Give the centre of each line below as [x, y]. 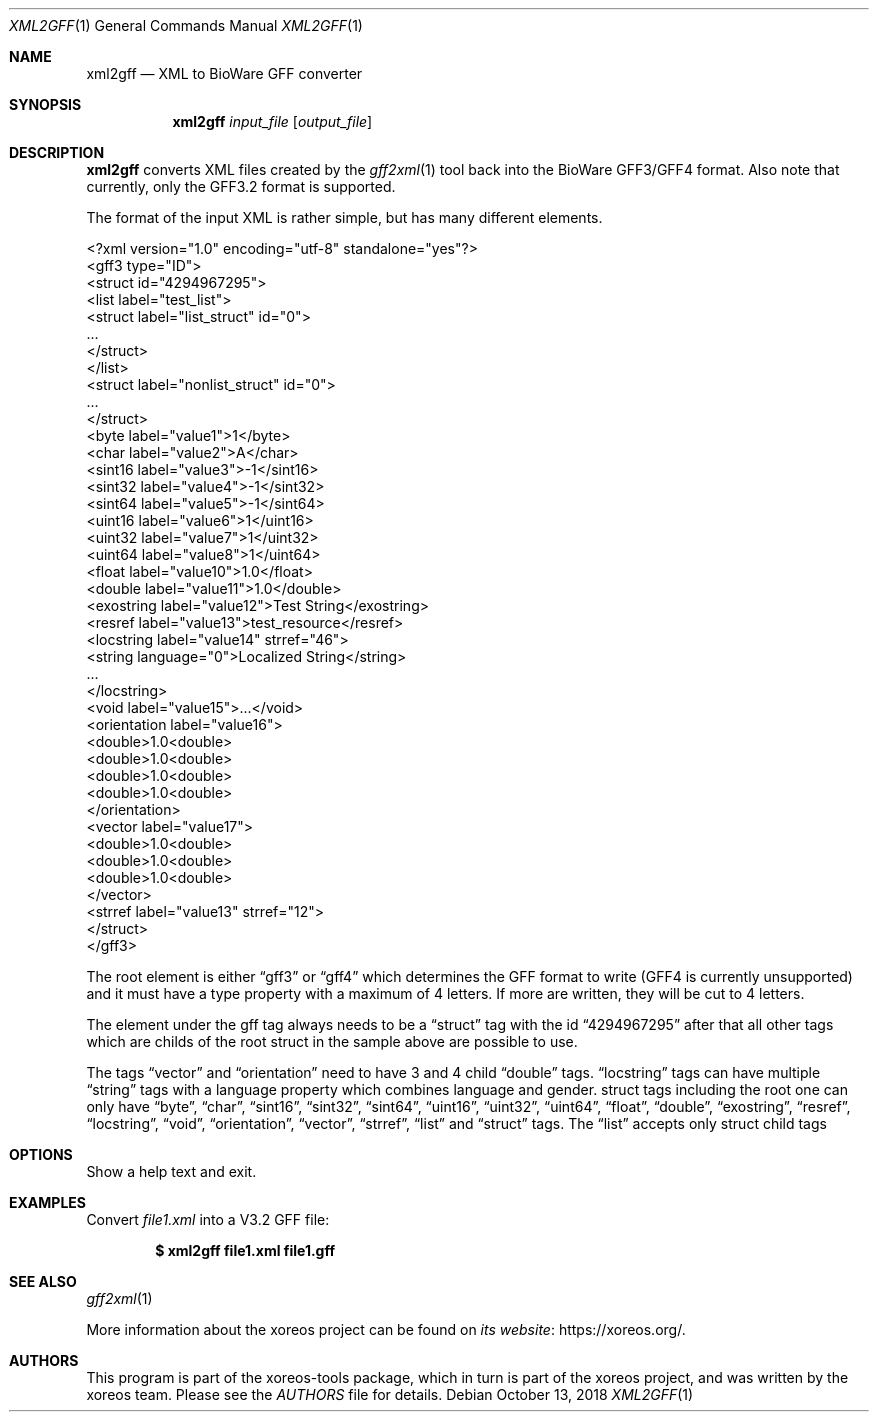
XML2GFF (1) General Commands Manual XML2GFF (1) [186, 25]
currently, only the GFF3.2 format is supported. [241, 186]
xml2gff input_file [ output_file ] [272, 121]
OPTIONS [41, 1154]
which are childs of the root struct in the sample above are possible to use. [332, 1041]
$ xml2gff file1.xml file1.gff [245, 1250]
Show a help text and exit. [171, 1171]
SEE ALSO [43, 1281]
